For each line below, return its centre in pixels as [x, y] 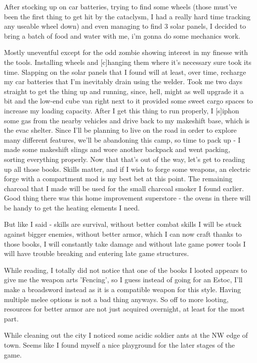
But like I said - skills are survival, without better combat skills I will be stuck [123, 224]
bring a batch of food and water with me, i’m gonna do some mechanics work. [122, 35]
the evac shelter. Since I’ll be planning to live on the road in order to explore [120, 130]
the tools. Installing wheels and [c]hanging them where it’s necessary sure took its [128, 62]
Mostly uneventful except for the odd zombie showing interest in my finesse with [126, 52]
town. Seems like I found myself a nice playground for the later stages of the [120, 345]
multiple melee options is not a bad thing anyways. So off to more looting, [116, 299]
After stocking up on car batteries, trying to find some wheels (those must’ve [121, 6]
